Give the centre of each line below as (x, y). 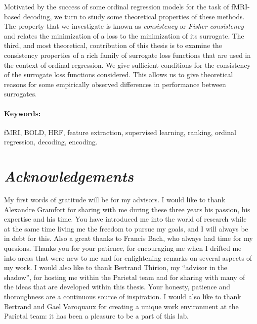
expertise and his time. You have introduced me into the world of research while (125, 219)
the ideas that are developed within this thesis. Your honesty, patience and (117, 287)
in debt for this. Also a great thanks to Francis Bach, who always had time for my (128, 238)
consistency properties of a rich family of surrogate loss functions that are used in (128, 55)
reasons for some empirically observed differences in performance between (115, 84)
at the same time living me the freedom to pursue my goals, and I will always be (126, 228)
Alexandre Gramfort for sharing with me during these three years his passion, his (127, 209)
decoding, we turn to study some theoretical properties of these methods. (134, 16)
